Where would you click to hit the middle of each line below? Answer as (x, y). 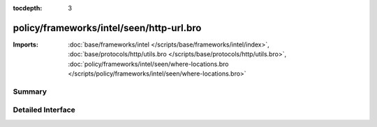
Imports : (25, 44)
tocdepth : (28, 8)
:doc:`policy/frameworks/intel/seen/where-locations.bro (148, 64)
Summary (30, 92)
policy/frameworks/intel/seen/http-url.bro (107, 28)
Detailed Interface (44, 110)
